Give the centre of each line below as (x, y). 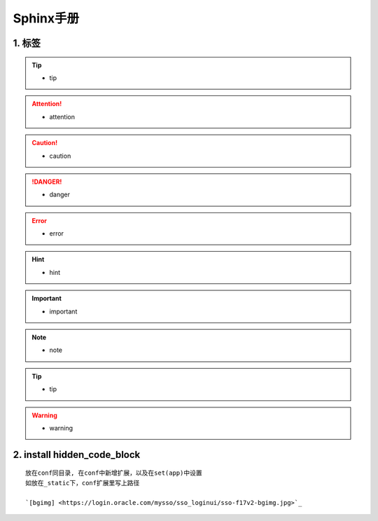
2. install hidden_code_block (77, 455)
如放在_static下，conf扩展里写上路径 (83, 483)
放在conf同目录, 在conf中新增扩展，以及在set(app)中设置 (114, 473)
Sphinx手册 (46, 18)
